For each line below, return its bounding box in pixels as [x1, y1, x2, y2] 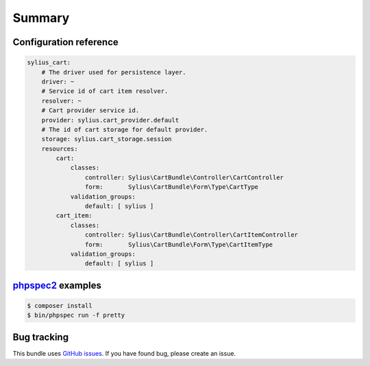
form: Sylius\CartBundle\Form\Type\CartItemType [84, 240, 273, 248]
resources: [41, 144, 78, 153]
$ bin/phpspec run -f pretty [27, 311, 125, 319]
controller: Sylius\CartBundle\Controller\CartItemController [84, 231, 298, 239]
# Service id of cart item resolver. [41, 88, 169, 95]
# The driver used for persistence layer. [41, 68, 186, 76]
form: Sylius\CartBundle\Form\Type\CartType [84, 183, 259, 191]
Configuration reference [12, 36, 119, 48]
